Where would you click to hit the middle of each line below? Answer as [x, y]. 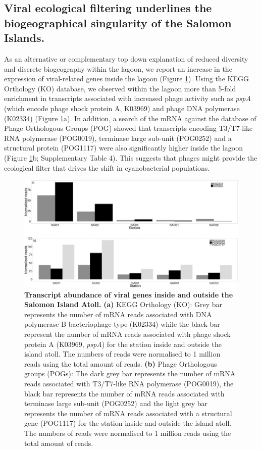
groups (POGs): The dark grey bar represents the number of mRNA [130, 373]
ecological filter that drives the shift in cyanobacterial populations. [107, 167]
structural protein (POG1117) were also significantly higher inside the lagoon [123, 148]
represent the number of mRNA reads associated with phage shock [127, 334]
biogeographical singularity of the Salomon [118, 22]
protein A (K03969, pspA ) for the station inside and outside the [123, 344]
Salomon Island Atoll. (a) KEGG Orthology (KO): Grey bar [123, 304]
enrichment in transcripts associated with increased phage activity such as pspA [127, 98]
